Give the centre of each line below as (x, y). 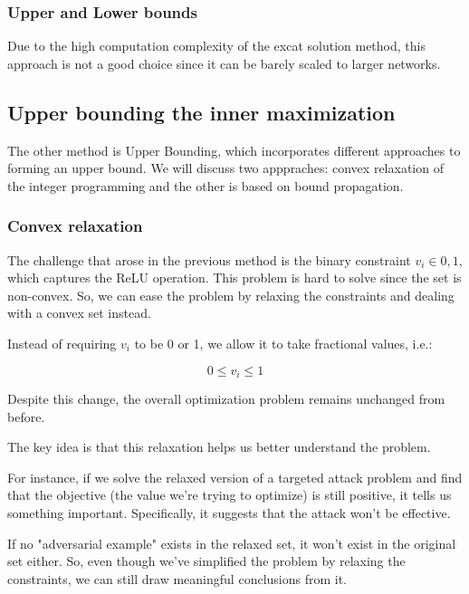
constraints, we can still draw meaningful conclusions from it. (177, 578)
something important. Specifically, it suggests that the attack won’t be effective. (229, 513)
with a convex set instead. (79, 313)
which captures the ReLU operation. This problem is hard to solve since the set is (234, 278)
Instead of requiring (62, 343)
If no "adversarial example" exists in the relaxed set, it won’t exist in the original (232, 543)
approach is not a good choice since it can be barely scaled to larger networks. (224, 63)
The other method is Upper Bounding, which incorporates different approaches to (234, 150)
